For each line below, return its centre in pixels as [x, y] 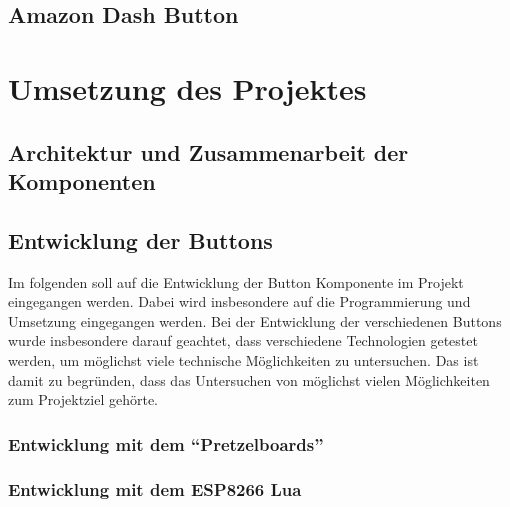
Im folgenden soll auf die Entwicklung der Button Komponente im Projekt [236, 281]
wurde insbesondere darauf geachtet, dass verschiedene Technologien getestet [243, 340]
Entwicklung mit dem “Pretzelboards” [166, 443]
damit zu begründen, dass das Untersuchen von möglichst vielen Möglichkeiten [249, 379]
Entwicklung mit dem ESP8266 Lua [155, 489]
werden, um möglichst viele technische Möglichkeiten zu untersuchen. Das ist [243, 359]
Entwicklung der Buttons [140, 239]
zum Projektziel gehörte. [83, 399]
